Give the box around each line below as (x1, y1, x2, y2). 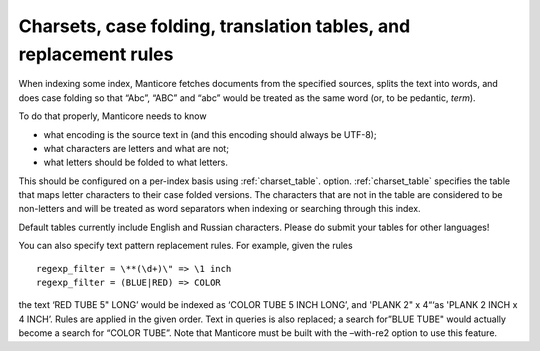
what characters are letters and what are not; (43, 142, 230, 154)
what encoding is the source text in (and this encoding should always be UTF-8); (43, 128, 377, 140)
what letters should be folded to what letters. (43, 156, 229, 169)
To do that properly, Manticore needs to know (18, 110, 207, 122)
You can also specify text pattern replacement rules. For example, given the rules (18, 240, 354, 252)
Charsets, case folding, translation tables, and (18, 15, 411, 37)
